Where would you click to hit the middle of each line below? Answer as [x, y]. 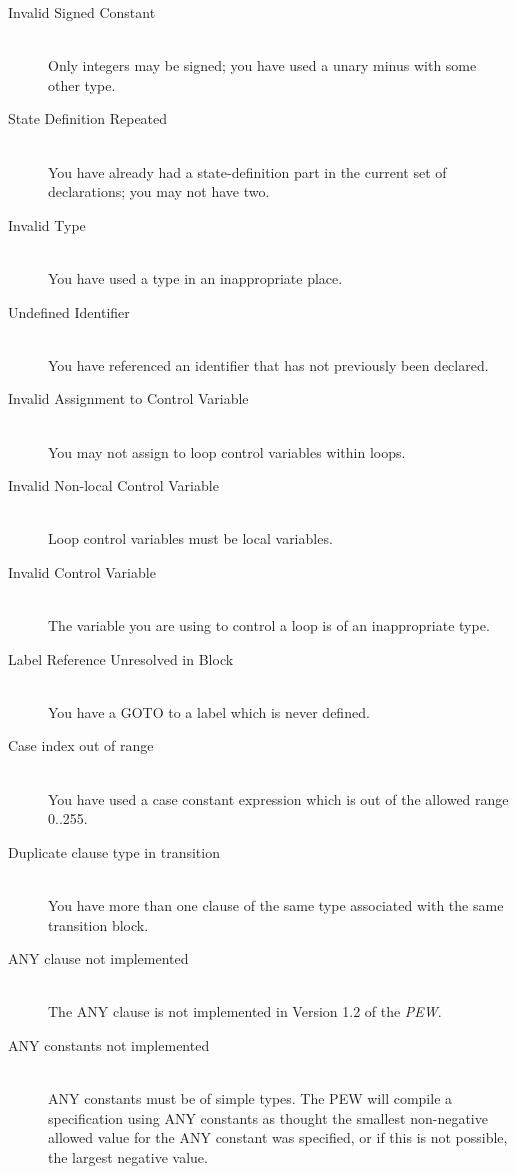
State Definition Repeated [88, 118]
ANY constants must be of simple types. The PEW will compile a [250, 1098]
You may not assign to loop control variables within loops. [227, 451]
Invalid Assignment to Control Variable [128, 398]
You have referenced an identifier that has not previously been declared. [268, 364]
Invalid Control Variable [82, 571]
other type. [82, 84]
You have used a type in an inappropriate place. [195, 277]
